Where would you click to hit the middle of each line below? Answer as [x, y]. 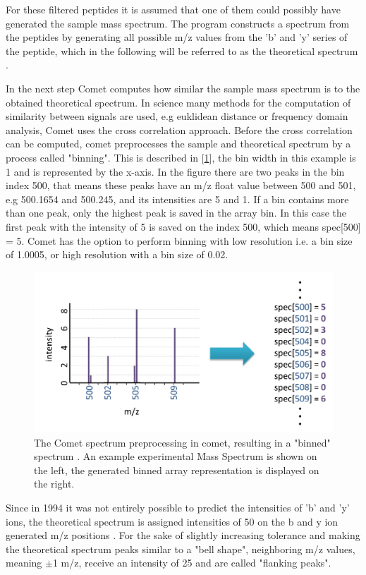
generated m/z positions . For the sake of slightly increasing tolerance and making [183, 535]
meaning [24, 563]
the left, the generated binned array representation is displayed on [177, 470]
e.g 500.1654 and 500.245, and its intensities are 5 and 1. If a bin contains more [177, 199]
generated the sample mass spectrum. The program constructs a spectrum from [178, 23]
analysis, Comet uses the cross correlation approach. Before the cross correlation [179, 129]
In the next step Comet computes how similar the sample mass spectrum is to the [183, 88]
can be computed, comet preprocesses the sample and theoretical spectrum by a [178, 144]
